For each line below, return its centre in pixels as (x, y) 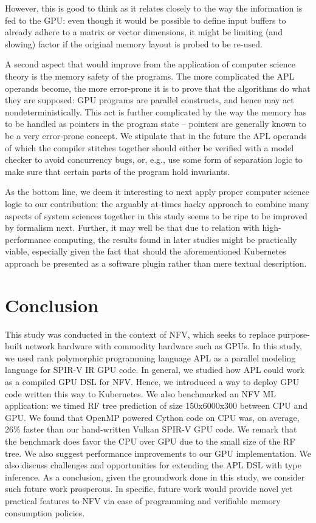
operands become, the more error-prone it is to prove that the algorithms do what (158, 88)
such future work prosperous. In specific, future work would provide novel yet (149, 489)
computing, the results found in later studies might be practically (175, 239)
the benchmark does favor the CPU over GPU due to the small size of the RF (150, 441)
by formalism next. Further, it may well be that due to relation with (132, 227)
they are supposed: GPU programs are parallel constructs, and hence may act (149, 100)
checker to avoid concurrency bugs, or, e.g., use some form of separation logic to (154, 159)
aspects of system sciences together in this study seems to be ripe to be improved (156, 215)
